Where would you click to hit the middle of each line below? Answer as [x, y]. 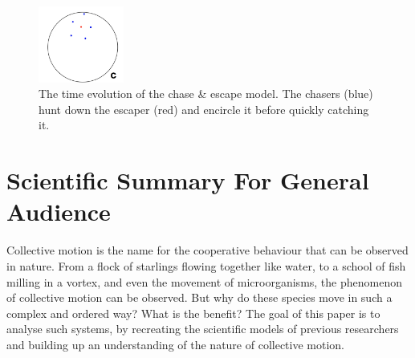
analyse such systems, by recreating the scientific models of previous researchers [203, 329]
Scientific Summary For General [188, 180]
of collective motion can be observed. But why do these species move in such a [199, 297]
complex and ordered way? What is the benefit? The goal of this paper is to [193, 313]
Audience [59, 212]
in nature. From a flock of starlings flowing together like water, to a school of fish [206, 265]
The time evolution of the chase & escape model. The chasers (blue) [206, 94]
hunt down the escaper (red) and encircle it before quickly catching [204, 109]
